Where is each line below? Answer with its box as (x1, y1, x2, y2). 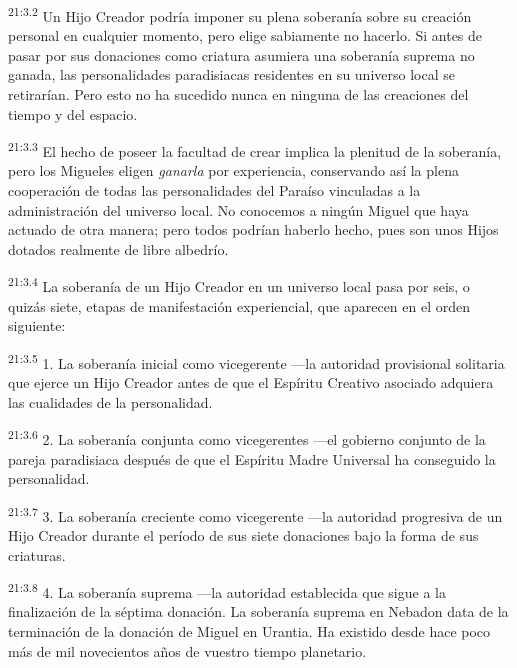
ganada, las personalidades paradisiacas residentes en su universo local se (8, 64, 455, 85)
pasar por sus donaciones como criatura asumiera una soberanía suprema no (8, 44, 475, 65)
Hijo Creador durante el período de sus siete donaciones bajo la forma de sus (8, 525, 479, 545)
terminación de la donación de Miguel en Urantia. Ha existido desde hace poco (8, 621, 491, 642)
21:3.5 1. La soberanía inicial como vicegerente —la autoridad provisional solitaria (8, 349, 505, 373)
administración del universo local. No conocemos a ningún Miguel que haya (8, 199, 469, 220)
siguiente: (8, 315, 66, 336)
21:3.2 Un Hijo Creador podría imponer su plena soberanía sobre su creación (8, 3, 472, 26)
